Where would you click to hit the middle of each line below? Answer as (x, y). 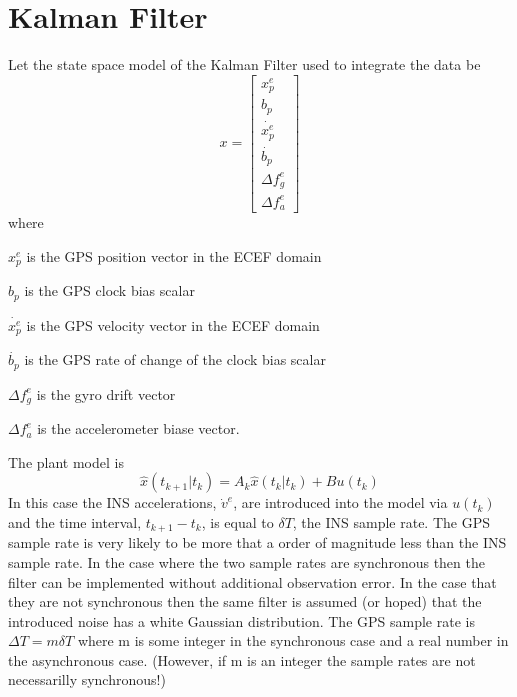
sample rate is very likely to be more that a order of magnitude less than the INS (257, 542)
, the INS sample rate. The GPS (391, 521)
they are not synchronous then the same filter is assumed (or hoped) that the (245, 601)
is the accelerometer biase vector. (138, 428)
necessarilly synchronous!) (87, 679)
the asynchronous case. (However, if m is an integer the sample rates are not (242, 659)
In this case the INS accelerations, (112, 502)
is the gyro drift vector (106, 393)
